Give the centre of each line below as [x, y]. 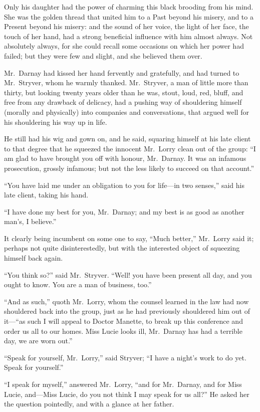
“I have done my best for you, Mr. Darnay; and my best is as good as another [124, 211]
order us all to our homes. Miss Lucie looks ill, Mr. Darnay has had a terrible [123, 331]
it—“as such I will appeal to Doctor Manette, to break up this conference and [123, 321]
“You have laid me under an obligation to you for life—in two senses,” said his [124, 185]
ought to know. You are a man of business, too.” [78, 284]
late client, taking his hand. [46, 195]
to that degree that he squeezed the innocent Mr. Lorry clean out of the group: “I [130, 148]
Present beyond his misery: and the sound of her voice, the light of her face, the [126, 26]
